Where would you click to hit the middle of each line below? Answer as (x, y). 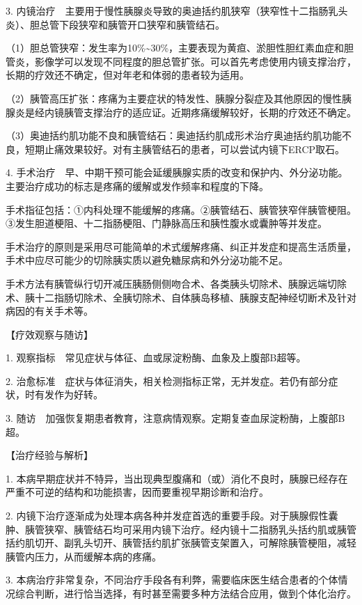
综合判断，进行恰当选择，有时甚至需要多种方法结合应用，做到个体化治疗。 (186, 593)
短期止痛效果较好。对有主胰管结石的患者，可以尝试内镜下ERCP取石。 (185, 149)
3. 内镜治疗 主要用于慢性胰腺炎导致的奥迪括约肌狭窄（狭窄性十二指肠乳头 (177, 10)
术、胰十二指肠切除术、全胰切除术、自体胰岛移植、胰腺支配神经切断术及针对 (181, 297)
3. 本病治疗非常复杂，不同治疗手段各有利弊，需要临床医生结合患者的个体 (172, 580)
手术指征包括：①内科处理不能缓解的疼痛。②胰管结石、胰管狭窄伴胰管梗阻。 (181, 209)
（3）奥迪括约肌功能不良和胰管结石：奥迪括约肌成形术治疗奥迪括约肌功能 (174, 135)
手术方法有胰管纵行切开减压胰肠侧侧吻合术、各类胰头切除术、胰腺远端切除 (176, 283)
